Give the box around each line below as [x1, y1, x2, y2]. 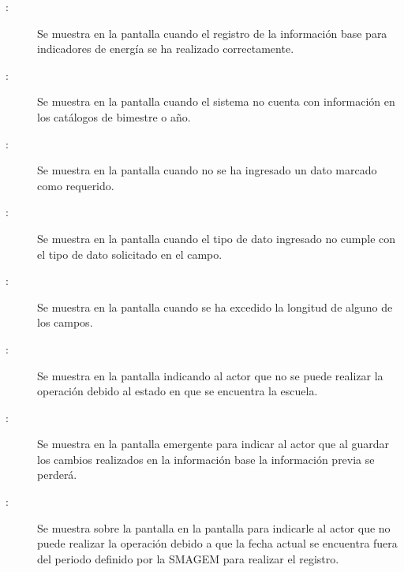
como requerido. [37, 177, 114, 193]
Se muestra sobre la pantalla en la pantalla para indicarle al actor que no [37, 519, 391, 536]
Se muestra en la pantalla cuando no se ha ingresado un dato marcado [37, 162, 377, 178]
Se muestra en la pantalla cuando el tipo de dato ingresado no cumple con [37, 230, 396, 246]
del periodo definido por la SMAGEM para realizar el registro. [37, 550, 339, 566]
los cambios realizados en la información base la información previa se [37, 450, 375, 467]
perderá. [37, 466, 77, 483]
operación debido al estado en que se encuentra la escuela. [37, 383, 318, 399]
